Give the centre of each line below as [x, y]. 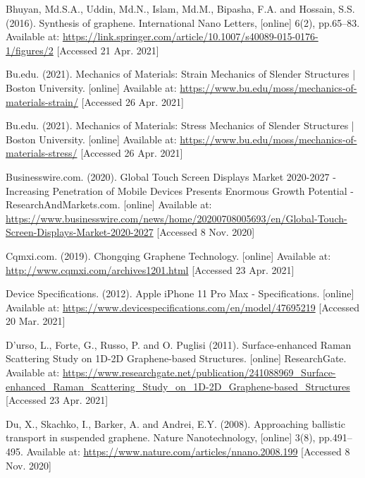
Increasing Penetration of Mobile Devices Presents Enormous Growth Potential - [180, 190]
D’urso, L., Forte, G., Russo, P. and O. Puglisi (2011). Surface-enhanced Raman [179, 344]
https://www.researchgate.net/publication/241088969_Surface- [199, 372]
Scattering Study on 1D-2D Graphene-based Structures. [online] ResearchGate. [176, 358]
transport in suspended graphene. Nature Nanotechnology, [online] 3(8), [161, 437]
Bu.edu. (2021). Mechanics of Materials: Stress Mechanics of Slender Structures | [180, 125]
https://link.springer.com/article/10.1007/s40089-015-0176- [190, 36]
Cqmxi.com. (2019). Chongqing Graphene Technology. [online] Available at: [168, 255]
